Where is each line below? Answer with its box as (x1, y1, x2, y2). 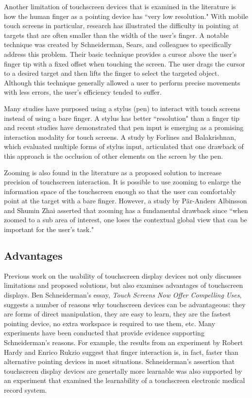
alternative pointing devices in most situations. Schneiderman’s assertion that (4, 356, 235, 366)
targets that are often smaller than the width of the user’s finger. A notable (4, 30, 229, 40)
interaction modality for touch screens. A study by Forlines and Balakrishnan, (4, 132, 236, 142)
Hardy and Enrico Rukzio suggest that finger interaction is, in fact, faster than (4, 347, 238, 357)
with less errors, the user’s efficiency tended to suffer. (4, 87, 162, 97)
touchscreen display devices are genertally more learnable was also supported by (4, 365, 242, 376)
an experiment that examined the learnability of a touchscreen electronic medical (4, 375, 245, 385)
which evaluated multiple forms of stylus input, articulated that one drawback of (4, 141, 244, 151)
